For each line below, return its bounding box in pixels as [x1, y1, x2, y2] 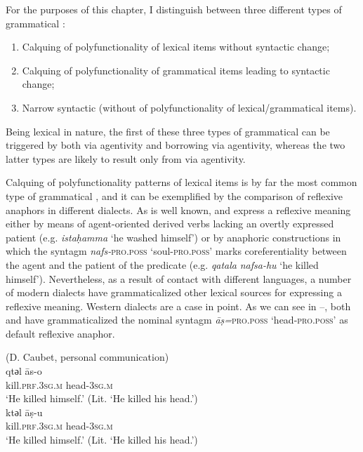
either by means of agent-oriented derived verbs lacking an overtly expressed [6, 216, 334, 231]
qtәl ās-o [6, 364, 42, 378]
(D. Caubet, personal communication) [6, 350, 169, 364]
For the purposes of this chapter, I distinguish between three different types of [6, 2, 342, 16]
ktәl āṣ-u [6, 404, 43, 419]
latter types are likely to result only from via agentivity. [6, 151, 246, 166]
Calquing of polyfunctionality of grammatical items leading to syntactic [22, 62, 330, 77]
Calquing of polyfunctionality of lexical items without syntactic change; [22, 39, 330, 54]
